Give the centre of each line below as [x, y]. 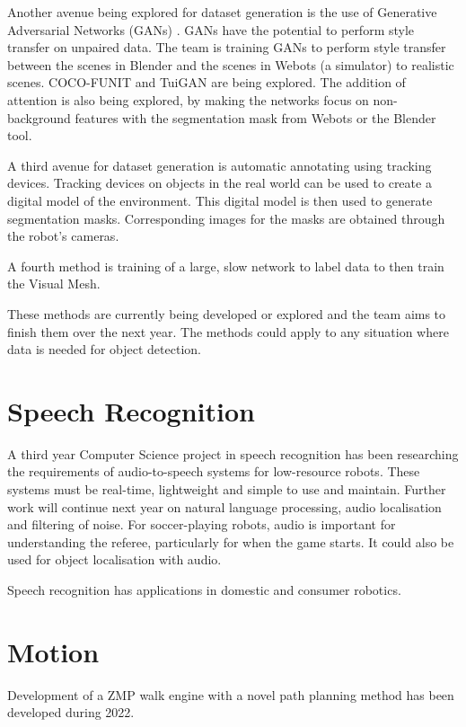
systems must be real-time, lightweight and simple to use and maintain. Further [227, 489]
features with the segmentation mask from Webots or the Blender [255, 117]
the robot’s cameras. [63, 236]
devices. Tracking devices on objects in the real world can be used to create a [220, 183]
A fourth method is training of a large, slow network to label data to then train [226, 266]
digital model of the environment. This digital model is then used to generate [220, 200]
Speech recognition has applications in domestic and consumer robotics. [204, 589]
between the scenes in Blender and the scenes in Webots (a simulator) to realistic [231, 64]
